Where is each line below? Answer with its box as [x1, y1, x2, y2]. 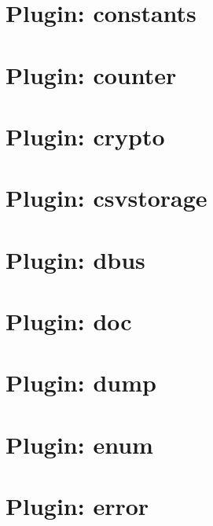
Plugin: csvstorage [6, 182, 207, 214]
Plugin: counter [6, 58, 177, 90]
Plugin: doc [6, 305, 132, 337]
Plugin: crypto [6, 120, 165, 152]
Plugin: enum [6, 428, 153, 460]
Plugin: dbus [6, 243, 145, 275]
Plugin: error [6, 490, 149, 522]
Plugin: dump [6, 366, 156, 399]
